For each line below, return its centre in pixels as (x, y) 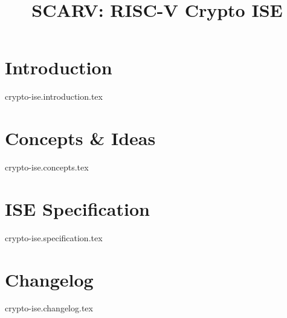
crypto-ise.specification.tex (54, 237)
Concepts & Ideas (80, 138)
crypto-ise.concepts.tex (47, 167)
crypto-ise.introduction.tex (54, 96)
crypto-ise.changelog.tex (49, 308)
